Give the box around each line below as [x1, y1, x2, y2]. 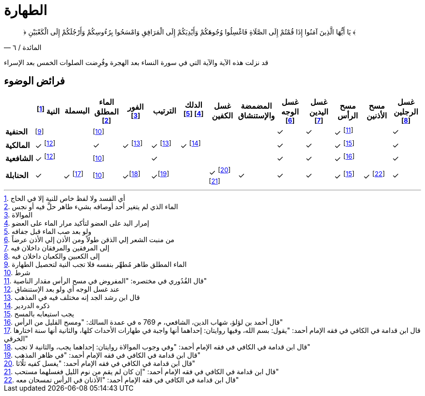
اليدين [309, 106, 328, 116]
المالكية [5, 140, 30, 150]
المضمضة [241, 100, 272, 111]
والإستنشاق [238, 110, 275, 120]
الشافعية [5, 153, 33, 163]
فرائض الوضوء [4, 75, 65, 87]
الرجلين [393, 106, 418, 116]
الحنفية [5, 127, 28, 137]
